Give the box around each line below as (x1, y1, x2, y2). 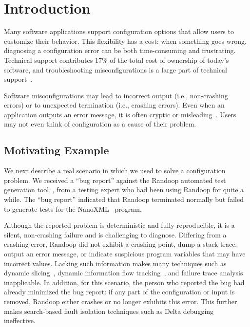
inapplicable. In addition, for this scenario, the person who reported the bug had (4, 277, 245, 287)
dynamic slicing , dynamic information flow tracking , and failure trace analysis (4, 268, 243, 278)
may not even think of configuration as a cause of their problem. (4, 119, 196, 129)
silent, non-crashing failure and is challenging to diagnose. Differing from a (4, 229, 227, 239)
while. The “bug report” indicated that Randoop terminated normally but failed (4, 194, 244, 204)
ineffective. (4, 315, 36, 326)
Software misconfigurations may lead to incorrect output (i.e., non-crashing (4, 90, 228, 100)
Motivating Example (4, 143, 109, 158)
